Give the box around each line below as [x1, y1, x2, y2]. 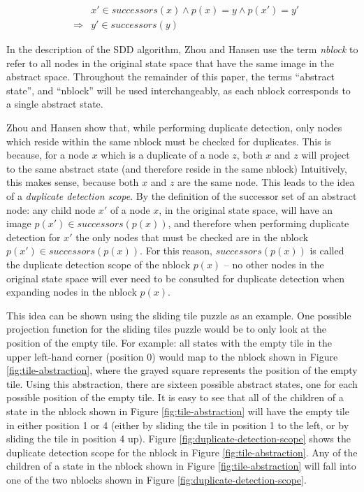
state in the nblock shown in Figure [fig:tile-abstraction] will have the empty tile [6, 403, 349, 418]
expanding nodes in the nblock [6, 284, 137, 299]
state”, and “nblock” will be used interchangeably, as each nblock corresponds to [6, 82, 351, 97]
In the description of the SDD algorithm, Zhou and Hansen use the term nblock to [6, 42, 358, 57]
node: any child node [6, 202, 96, 217]
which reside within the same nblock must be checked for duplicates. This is [6, 133, 331, 148]
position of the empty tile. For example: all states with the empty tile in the [6, 335, 332, 349]
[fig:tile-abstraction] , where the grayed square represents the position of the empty [6, 363, 358, 377]
